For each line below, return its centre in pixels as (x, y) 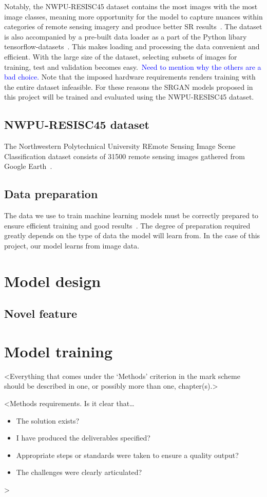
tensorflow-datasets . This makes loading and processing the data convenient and (132, 46)
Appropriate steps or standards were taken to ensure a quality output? (127, 455)
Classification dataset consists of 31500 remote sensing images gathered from (125, 156)
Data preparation (51, 194)
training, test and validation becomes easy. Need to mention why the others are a (133, 66)
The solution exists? (48, 420)
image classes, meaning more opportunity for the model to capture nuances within (133, 16)
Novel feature (41, 313)
